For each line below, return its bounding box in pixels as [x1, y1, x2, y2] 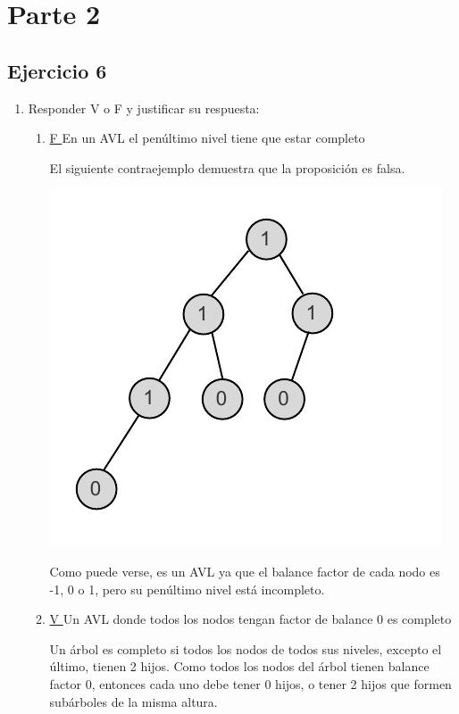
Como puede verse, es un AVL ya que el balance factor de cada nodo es [49, 561, 440, 580]
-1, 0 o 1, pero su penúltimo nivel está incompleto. [49, 579, 325, 598]
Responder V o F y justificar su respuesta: [28, 98, 260, 117]
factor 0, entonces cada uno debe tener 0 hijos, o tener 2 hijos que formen [49, 674, 452, 693]
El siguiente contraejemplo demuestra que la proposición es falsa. [49, 158, 405, 177]
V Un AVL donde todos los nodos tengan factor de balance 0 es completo [49, 610, 452, 628]
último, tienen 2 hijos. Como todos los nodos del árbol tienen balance [49, 657, 430, 676]
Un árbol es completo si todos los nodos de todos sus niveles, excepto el [49, 639, 442, 658]
